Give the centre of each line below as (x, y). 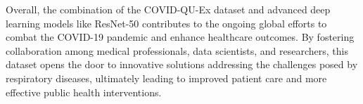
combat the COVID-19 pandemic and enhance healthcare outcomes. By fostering (180, 37)
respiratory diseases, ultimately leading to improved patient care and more (166, 78)
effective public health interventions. (84, 92)
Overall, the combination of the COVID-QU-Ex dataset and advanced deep (168, 9)
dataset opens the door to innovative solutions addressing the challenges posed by (182, 64)
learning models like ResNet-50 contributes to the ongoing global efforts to (166, 23)
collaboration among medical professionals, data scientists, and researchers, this (177, 50)
